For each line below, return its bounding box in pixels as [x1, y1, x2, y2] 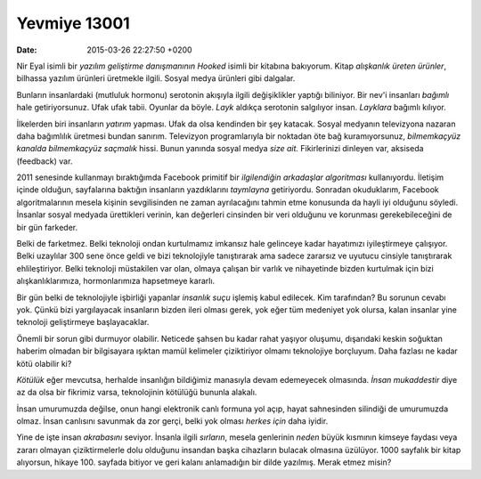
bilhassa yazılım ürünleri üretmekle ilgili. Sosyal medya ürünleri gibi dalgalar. [16, 73, 296, 84]
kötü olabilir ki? [16, 358, 72, 369]
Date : [16, 45, 37, 55]
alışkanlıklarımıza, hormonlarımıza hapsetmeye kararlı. [16, 276, 216, 287]
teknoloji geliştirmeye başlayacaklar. [16, 317, 150, 328]
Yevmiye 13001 [16, 13, 131, 33]
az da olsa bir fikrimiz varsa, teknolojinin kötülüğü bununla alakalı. [16, 387, 257, 398]
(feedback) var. [16, 156, 73, 166]
